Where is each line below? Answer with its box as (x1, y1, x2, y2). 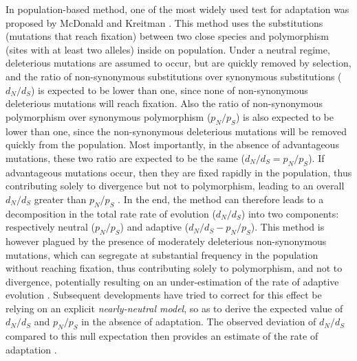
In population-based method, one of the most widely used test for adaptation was (6, 2, 349, 16)
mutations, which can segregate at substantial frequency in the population (6, 247, 318, 261)
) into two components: (241, 206, 339, 220)
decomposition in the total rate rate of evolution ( (6, 206, 216, 220)
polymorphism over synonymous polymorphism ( (6, 109, 211, 124)
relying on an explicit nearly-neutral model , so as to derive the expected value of (6, 301, 343, 315)
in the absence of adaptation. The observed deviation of (81, 314, 316, 329)
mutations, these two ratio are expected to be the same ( (6, 150, 245, 165)
